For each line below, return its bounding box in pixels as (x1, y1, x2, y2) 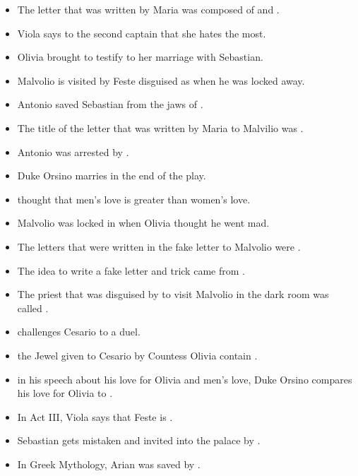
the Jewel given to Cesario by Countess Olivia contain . (17, 347, 258, 362)
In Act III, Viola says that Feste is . (17, 409, 173, 424)
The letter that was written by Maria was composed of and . (17, 2, 280, 16)
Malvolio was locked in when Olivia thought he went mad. (17, 215, 270, 230)
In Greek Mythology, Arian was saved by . (17, 456, 201, 471)
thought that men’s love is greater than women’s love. (17, 191, 251, 206)
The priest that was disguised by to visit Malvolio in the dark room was (17, 287, 329, 302)
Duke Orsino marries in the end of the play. (17, 168, 206, 183)
